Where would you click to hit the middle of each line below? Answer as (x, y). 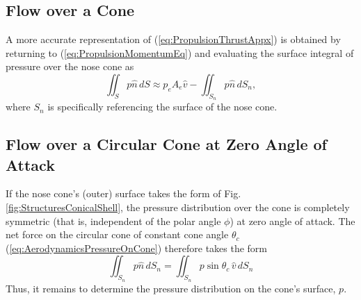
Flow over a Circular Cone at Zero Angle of (166, 144)
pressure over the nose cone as (70, 66)
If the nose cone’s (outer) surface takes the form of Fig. (123, 193)
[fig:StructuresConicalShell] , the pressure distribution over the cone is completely (178, 207)
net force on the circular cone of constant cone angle (117, 234)
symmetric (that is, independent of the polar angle (113, 220)
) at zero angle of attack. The (292, 220)
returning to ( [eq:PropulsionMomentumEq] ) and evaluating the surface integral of (180, 52)
